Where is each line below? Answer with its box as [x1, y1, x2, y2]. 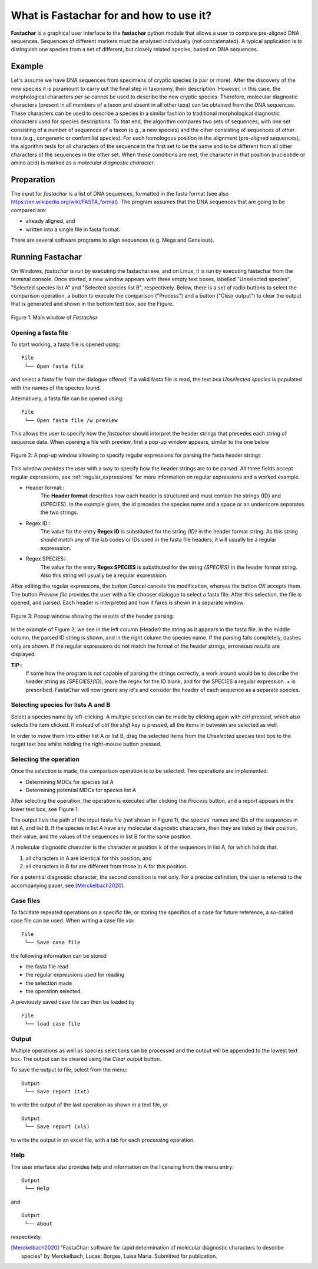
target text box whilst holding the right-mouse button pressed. [11, 740, 162, 747]
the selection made [25, 979, 72, 987]
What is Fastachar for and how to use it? [11, 9, 212, 22]
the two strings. [40, 509, 79, 516]
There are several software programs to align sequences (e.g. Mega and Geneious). [11, 236, 214, 243]
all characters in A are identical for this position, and [25, 855, 152, 862]
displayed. [11, 651, 37, 658]
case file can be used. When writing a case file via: [11, 917, 135, 924]
